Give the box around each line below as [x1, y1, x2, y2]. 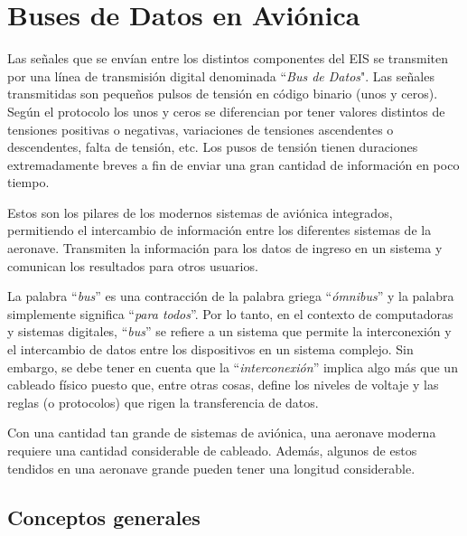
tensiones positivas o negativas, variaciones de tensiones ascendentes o [7, 119, 394, 138]
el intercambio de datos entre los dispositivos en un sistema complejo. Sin [7, 340, 414, 359]
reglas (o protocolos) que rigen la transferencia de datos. [7, 392, 319, 411]
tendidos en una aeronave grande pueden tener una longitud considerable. [7, 458, 416, 477]
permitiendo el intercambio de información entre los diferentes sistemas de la [7, 221, 432, 240]
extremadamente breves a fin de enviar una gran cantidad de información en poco [7, 155, 460, 174]
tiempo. [7, 173, 50, 192]
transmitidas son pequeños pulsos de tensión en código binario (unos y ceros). [7, 84, 438, 103]
